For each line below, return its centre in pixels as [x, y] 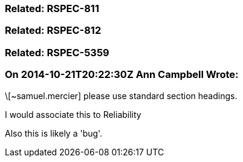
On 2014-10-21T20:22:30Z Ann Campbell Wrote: [122, 75]
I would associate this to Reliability [73, 114]
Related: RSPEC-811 [52, 8]
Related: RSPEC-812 [53, 31]
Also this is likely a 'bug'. [54, 133]
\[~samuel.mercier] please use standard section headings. [121, 96]
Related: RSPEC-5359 [57, 52]
